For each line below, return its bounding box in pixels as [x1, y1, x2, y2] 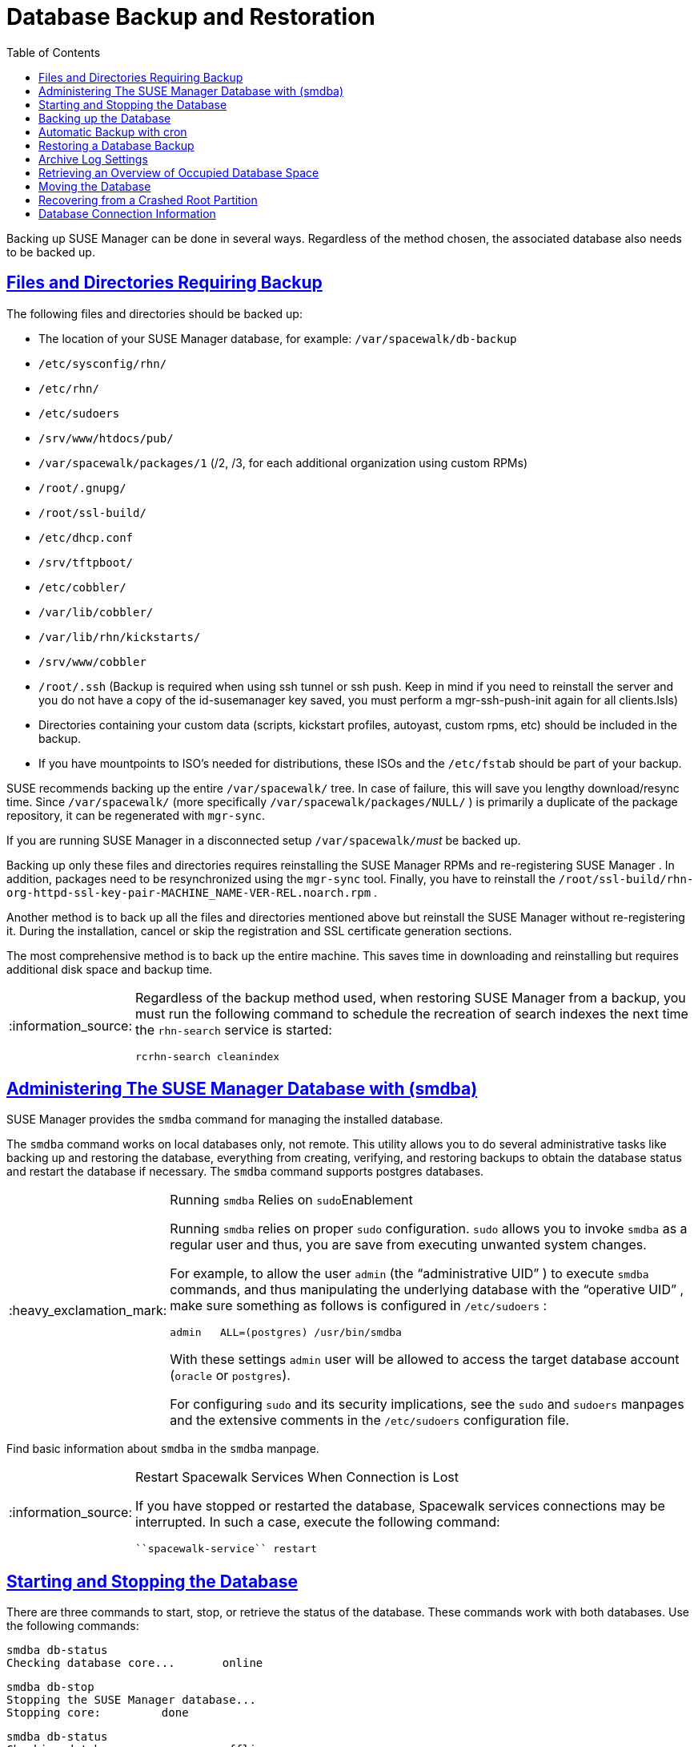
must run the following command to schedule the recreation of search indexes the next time [135, 1005, 688, 1022]
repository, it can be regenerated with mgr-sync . [6, 808, 266, 822]
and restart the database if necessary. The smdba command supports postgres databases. [6, 1164, 484, 1179]
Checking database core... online [6, 1656, 263, 1670]
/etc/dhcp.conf [38, 531, 134, 544]
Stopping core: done [6, 1706, 189, 1720]
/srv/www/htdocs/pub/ [38, 431, 174, 445]
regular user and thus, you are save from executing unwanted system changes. [170, 1237, 647, 1253]
